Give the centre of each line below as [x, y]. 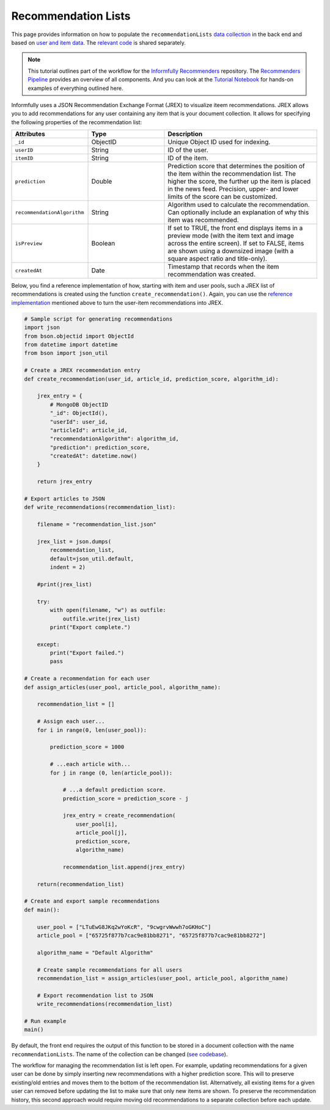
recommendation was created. [212, 274]
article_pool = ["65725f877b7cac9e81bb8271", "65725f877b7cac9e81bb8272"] [151, 935]
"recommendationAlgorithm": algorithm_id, [115, 439]
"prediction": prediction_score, [100, 447]
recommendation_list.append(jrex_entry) [124, 867]
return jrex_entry [64, 482]
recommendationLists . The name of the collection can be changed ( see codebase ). [119, 1054]
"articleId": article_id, [89, 430]
